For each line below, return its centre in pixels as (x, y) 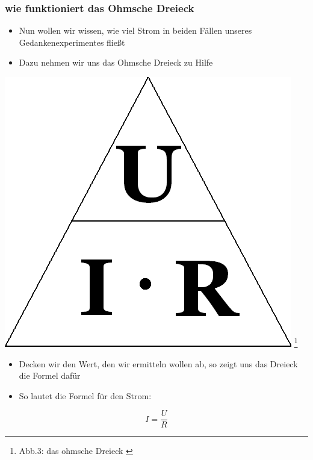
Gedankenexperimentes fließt (72, 42)
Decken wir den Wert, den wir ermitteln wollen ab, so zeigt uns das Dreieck (158, 363)
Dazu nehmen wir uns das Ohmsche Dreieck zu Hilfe (116, 62)
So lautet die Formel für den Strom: (85, 395)
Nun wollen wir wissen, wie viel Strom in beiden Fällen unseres (135, 30)
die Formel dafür (50, 375)
